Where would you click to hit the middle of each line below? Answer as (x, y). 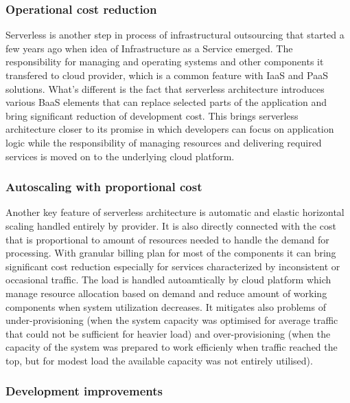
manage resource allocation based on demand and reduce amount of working (166, 293)
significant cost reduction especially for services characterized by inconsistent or (173, 266)
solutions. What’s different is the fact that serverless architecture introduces (165, 88)
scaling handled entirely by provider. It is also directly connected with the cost (171, 225)
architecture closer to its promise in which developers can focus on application (170, 129)
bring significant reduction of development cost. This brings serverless (152, 115)
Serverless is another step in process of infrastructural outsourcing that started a (175, 35)
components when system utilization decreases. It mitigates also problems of (166, 306)
